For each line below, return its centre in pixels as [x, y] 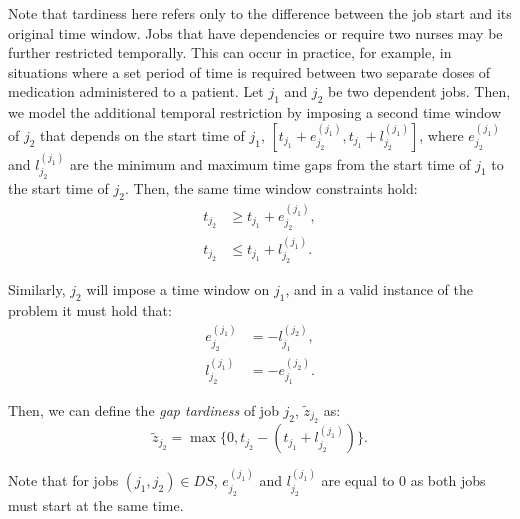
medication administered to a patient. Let [136, 91]
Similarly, [37, 289]
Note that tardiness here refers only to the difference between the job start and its [260, 13]
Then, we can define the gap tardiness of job [143, 410]
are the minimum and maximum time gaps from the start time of [270, 163]
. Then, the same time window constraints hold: [271, 187]
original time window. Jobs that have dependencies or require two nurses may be [255, 32]
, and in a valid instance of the [379, 289]
